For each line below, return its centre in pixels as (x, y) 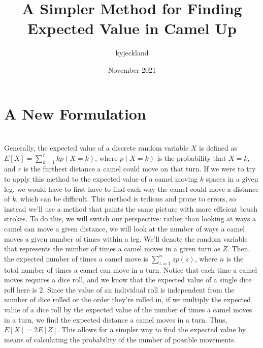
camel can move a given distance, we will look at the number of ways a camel (125, 228)
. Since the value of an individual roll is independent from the (139, 289)
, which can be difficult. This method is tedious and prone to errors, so (126, 199)
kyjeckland (132, 53)
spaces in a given (232, 179)
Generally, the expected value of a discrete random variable (96, 148)
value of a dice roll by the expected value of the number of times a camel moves (128, 309)
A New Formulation (75, 113)
